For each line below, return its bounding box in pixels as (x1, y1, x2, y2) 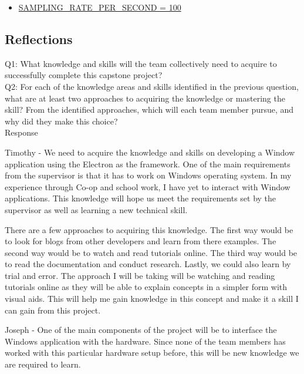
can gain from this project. (5, 304, 101, 316)
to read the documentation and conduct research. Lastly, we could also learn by (5, 258, 291, 270)
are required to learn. (5, 358, 81, 370)
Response (5, 126, 38, 139)
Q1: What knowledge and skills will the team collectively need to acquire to (5, 57, 277, 69)
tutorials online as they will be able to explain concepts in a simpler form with (5, 281, 288, 293)
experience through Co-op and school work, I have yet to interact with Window (5, 180, 291, 193)
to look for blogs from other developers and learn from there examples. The (5, 235, 276, 247)
